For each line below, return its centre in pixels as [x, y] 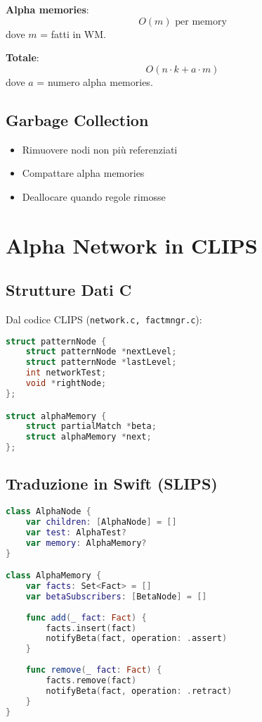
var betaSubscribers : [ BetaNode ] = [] [116, 596]
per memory [201, 21]
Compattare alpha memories [83, 173]
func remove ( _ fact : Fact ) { [94, 670]
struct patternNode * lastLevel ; [101, 362]
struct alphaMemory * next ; [89, 437]
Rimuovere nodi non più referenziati [100, 149]
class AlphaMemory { [54, 576]
